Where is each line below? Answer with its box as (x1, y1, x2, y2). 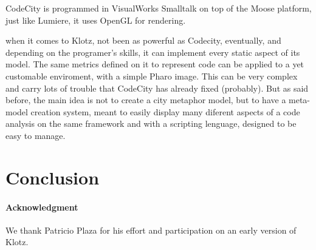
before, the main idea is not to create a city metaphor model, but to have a (5, 93, 286, 106)
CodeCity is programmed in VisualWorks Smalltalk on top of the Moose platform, (5, 2, 312, 14)
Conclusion (5, 164, 100, 189)
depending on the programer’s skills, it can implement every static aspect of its (5, 46, 300, 58)
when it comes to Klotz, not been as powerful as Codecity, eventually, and (5, 34, 281, 47)
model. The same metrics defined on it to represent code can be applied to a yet (5, 58, 304, 70)
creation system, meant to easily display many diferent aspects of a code (30, 105, 300, 118)
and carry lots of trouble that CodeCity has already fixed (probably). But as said (5, 81, 309, 94)
